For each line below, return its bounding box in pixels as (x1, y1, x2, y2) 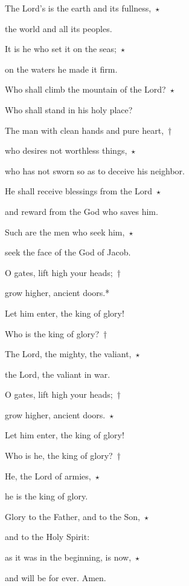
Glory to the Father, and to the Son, (5, 510, 141, 522)
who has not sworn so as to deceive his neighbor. (5, 164, 185, 177)
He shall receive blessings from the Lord (5, 185, 153, 197)
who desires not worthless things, (5, 144, 127, 157)
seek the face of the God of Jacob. (5, 246, 131, 258)
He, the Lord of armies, (5, 469, 91, 482)
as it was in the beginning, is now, (5, 551, 132, 564)
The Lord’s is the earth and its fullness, (5, 2, 152, 14)
